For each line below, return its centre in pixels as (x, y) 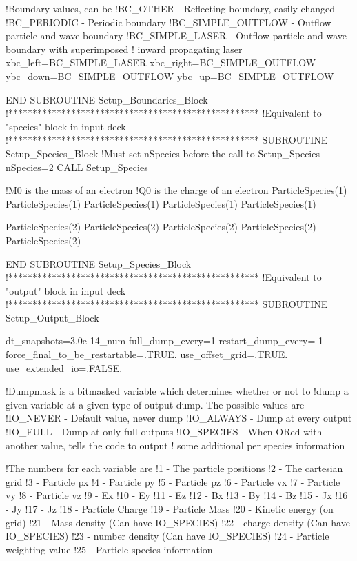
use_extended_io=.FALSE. (64, 367)
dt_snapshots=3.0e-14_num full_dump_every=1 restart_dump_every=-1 (164, 341)
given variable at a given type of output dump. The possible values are (155, 404)
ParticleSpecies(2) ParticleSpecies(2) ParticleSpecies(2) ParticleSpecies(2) (161, 227)
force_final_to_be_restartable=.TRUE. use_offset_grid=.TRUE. (147, 354)
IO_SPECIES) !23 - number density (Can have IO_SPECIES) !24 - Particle (167, 536)
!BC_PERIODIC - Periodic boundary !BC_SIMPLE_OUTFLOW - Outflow (169, 22)
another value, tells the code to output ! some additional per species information (175, 445)
